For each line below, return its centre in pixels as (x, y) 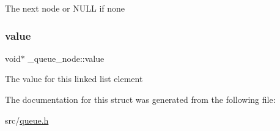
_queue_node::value (66, 58)
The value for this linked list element (74, 79)
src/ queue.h (27, 120)
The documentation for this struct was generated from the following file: (140, 99)
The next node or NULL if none (65, 8)
